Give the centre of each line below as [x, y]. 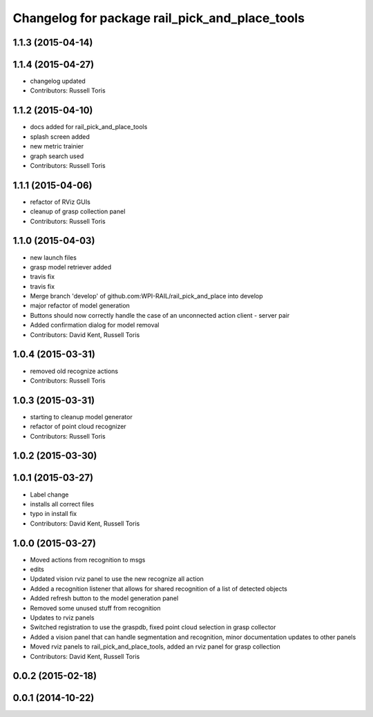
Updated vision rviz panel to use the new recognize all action [117, 579]
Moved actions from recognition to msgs [88, 560]
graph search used [57, 156]
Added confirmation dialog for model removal [95, 325]
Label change [49, 495]
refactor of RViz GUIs [60, 202]
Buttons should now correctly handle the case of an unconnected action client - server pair [160, 315]
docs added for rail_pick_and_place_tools [89, 127]
